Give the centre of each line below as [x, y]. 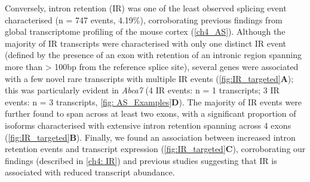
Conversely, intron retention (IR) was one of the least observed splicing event [146, 8]
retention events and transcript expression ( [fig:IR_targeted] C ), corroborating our [155, 149]
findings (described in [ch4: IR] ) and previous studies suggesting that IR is [141, 160]
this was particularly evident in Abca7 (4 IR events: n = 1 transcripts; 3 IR [142, 90]
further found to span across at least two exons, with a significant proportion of [151, 113]
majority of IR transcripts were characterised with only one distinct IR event [146, 43]
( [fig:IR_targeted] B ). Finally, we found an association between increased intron [150, 137]
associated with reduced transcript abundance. [90, 172]
